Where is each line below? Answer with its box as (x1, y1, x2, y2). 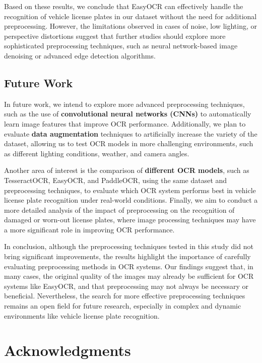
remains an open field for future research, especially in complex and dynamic (4, 300, 241, 311)
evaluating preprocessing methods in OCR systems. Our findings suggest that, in (4, 261, 253, 271)
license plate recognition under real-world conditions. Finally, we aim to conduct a (4, 195, 258, 205)
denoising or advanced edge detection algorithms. (4, 50, 156, 60)
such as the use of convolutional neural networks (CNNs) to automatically (4, 108, 251, 119)
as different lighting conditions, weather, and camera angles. (4, 148, 189, 158)
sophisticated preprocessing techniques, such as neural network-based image (4, 40, 238, 51)
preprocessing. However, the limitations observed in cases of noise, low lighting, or (4, 21, 257, 31)
